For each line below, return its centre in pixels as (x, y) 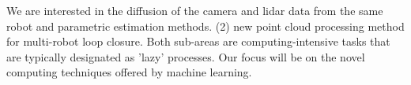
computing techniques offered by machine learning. (129, 72)
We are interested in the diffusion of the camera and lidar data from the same (195, 10)
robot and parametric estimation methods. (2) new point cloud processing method (205, 26)
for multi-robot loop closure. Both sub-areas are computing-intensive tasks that (198, 41)
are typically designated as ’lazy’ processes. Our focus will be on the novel (186, 56)
